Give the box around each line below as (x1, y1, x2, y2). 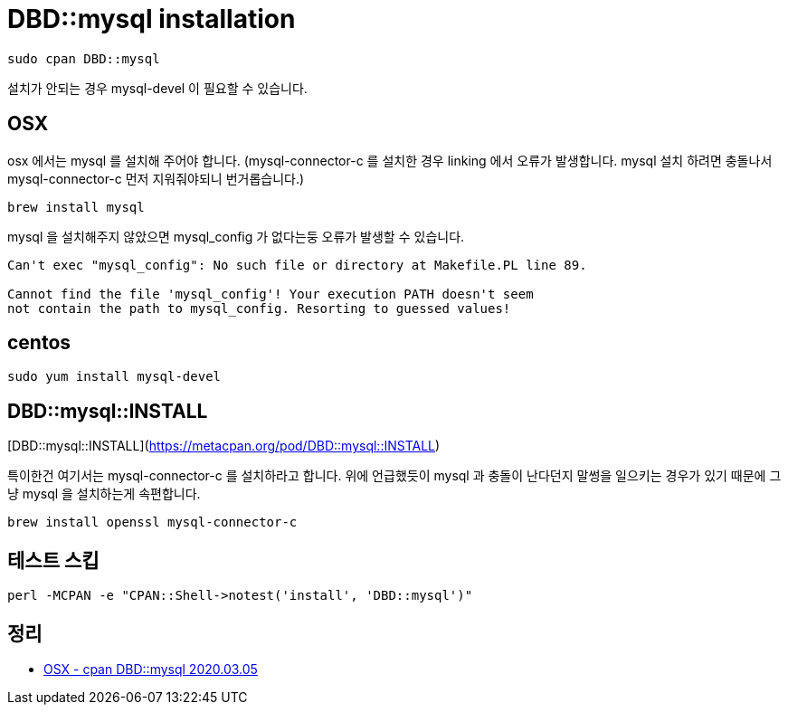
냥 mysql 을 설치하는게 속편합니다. (7, 486, 201, 502)
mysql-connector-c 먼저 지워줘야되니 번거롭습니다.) (7, 170, 305, 186)
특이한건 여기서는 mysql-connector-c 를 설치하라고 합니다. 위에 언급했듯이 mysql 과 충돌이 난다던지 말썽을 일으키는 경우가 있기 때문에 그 (7, 468, 782, 484)
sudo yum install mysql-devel (7, 369, 222, 384)
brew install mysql (7, 199, 145, 214)
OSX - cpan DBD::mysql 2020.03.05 (43, 660, 258, 677)
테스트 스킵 (7, 548, 100, 572)
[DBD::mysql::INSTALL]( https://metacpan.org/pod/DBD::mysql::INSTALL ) (7, 438, 441, 454)
